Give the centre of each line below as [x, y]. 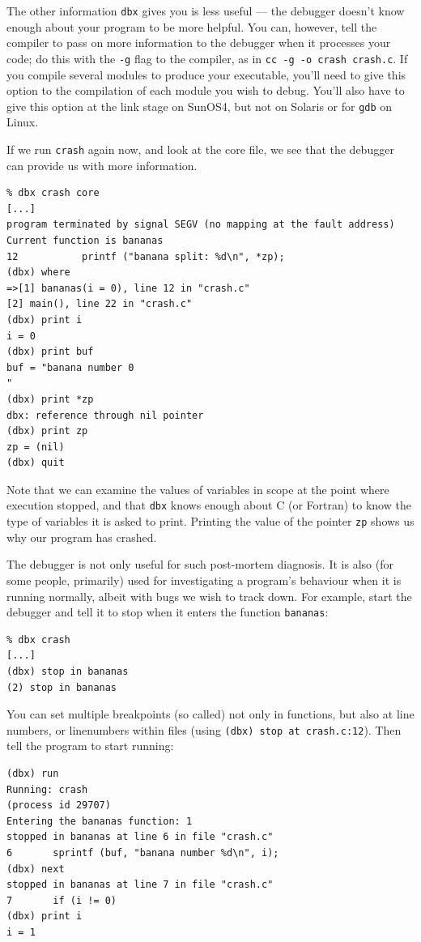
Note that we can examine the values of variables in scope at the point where [198, 489]
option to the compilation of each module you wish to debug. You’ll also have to [206, 90]
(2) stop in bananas [62, 687]
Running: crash [47, 789]
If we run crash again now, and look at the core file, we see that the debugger [200, 149]
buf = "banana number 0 [70, 367]
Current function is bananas [85, 240]
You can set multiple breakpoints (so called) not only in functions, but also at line [210, 714]
